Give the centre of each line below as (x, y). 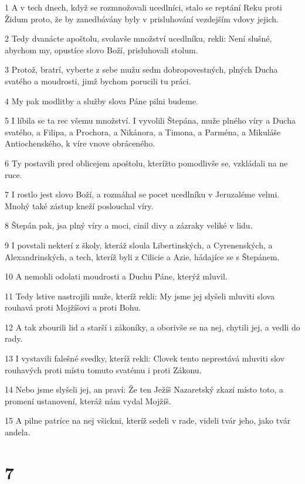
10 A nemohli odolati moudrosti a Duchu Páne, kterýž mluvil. (116, 276)
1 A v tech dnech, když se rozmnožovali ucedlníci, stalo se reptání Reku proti (144, 7)
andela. (18, 432)
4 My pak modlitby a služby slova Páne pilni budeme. (101, 100)
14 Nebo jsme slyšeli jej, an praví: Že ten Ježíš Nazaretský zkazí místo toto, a (144, 389)
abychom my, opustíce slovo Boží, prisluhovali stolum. (101, 50)
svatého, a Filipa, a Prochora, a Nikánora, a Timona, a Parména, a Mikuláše (143, 132)
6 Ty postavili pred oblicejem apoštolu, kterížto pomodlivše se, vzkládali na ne (146, 163)
